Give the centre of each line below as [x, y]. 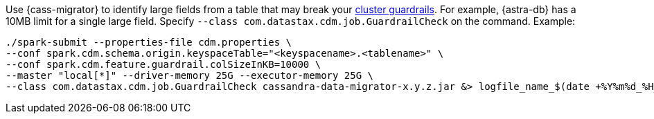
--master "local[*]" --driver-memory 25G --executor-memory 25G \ [190, 75]
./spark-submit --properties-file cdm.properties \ [149, 42]
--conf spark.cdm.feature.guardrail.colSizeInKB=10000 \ [163, 64]
